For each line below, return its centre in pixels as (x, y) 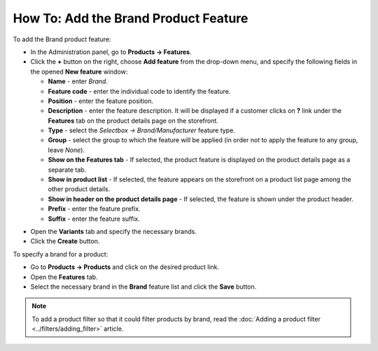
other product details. (79, 189)
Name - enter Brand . (78, 81)
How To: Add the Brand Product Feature (131, 18)
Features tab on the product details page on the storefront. (133, 121)
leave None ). (66, 150)
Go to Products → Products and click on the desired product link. (125, 267)
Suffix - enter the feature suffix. (94, 219)
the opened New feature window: (79, 71)
